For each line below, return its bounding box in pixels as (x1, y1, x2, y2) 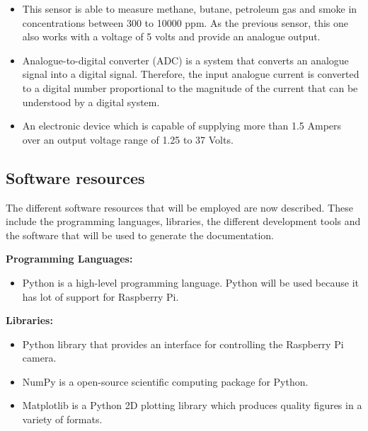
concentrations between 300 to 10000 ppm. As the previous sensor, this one (22, 15, 349, 30)
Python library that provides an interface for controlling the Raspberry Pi (22, 336, 344, 351)
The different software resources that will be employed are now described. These (6, 200, 353, 214)
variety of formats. (22, 412, 103, 427)
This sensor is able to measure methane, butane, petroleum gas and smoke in (22, 1, 357, 16)
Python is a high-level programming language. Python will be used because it (22, 275, 359, 289)
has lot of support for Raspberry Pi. (22, 289, 179, 304)
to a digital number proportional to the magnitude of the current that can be (22, 80, 358, 95)
